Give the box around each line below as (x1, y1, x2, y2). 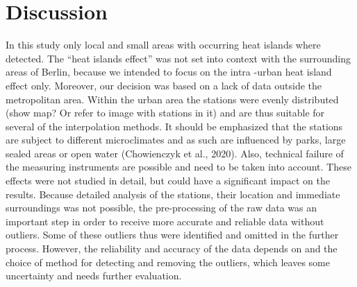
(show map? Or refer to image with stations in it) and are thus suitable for (6, 105, 325, 120)
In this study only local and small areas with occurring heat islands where (6, 37, 321, 52)
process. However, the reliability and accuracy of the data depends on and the (6, 241, 338, 256)
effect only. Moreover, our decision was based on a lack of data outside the (6, 78, 322, 92)
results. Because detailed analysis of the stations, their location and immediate (6, 186, 340, 201)
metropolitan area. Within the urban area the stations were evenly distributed (6, 92, 339, 106)
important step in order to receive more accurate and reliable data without (6, 214, 324, 228)
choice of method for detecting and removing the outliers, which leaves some (6, 254, 330, 269)
